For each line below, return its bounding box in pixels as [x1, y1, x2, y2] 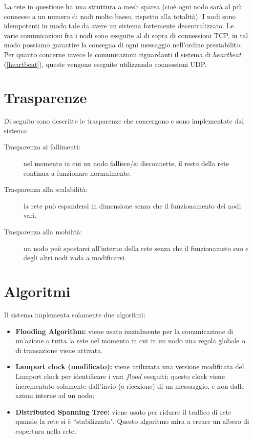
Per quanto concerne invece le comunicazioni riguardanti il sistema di [4, 49, 211, 59]
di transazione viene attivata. [15, 345, 103, 355]
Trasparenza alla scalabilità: [4, 184, 87, 194]
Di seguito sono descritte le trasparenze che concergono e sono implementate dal [4, 116, 244, 126]
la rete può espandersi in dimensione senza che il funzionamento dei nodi [23, 200, 241, 210]
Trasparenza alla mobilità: [4, 227, 83, 237]
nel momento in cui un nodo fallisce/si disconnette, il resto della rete [23, 158, 229, 168]
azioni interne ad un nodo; [15, 390, 94, 400]
